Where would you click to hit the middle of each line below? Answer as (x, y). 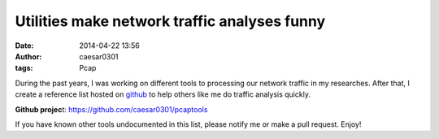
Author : (28, 56)
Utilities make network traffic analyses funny (170, 21)
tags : (24, 68)
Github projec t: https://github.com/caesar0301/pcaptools (111, 109)
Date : (24, 46)
